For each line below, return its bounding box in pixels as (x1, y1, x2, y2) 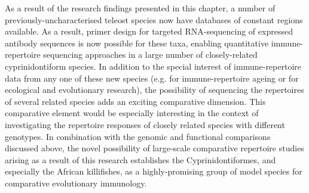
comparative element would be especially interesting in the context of (5, 107, 259, 119)
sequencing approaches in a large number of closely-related (43, 48, 258, 61)
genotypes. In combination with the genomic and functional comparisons (5, 130, 271, 142)
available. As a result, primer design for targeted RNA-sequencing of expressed (5, 25, 293, 38)
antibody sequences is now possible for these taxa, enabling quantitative (5, 36, 269, 49)
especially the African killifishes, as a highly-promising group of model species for (5, 165, 302, 178)
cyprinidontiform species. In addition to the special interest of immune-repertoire (5, 60, 302, 72)
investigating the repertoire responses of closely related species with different (5, 118, 285, 130)
